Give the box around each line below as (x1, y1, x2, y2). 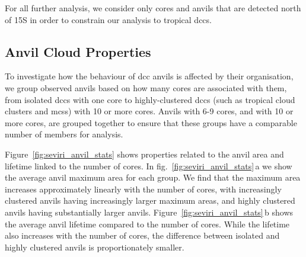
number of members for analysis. (5, 128, 123, 140)
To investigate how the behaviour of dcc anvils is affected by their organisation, (5, 70, 294, 82)
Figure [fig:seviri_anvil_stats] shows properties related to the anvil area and (5, 147, 284, 160)
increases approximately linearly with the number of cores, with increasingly (5, 182, 282, 195)
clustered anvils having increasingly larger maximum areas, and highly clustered (5, 194, 295, 207)
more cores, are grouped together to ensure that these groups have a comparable (5, 116, 297, 128)
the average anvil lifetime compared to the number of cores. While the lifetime (5, 217, 290, 230)
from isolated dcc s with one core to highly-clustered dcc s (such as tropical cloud (5, 93, 295, 105)
